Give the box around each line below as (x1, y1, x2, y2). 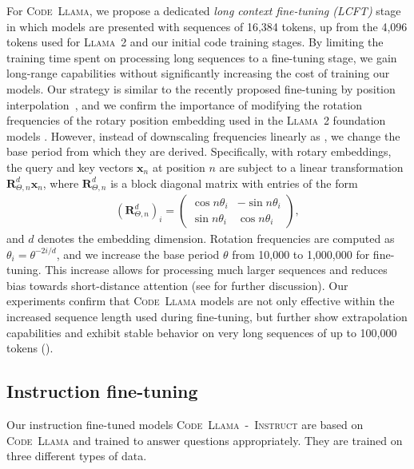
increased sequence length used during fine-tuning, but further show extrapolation (6, 308, 408, 324)
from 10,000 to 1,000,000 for (232, 245, 370, 262)
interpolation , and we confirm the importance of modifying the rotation (6, 96, 363, 113)
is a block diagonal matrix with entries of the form (110, 174, 358, 191)
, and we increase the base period (56, 245, 220, 262)
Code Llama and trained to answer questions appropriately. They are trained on (6, 431, 403, 448)
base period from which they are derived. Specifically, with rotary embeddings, (6, 143, 392, 160)
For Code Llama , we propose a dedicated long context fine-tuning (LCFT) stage (6, 2, 401, 18)
